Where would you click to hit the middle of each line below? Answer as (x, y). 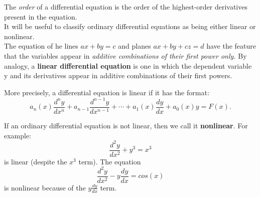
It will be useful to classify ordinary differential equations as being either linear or (130, 26)
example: (18, 135)
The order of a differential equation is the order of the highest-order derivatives (126, 7)
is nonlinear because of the (45, 187)
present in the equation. (41, 16)
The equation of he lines (41, 46)
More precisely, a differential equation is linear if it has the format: (107, 92)
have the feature (231, 46)
